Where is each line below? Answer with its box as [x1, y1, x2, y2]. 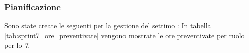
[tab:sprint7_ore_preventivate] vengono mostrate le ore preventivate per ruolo [4, 30, 245, 40]
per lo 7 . [4, 40, 30, 50]
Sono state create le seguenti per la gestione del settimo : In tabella [4, 20, 211, 31]
